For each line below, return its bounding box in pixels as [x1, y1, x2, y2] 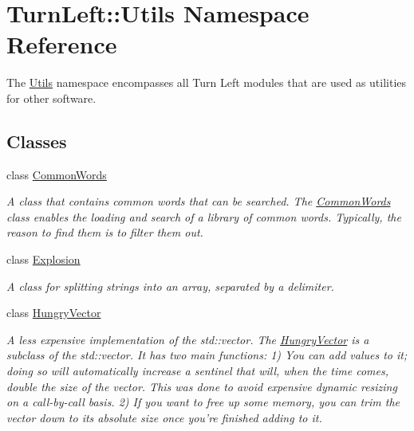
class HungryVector [6, 304, 101, 321]
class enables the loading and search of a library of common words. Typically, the [6, 208, 401, 225]
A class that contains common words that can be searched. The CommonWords [6, 193, 391, 210]
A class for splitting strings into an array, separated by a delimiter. [6, 277, 334, 294]
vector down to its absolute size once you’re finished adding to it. [6, 409, 322, 425]
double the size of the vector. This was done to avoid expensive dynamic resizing [6, 378, 397, 394]
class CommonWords [6, 166, 107, 182]
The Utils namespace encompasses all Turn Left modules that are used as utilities [6, 74, 407, 91]
